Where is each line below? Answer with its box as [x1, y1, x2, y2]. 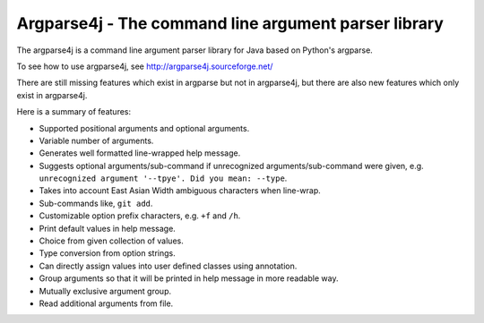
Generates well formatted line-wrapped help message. [39, 148, 241, 158]
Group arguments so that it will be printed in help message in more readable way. [39, 273, 339, 284]
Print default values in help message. [39, 223, 177, 234]
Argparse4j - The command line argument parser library [16, 13, 444, 33]
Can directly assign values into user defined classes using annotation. [39, 260, 298, 271]
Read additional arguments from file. [39, 298, 174, 309]
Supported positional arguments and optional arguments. [39, 123, 250, 133]
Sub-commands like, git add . [39, 198, 153, 208]
